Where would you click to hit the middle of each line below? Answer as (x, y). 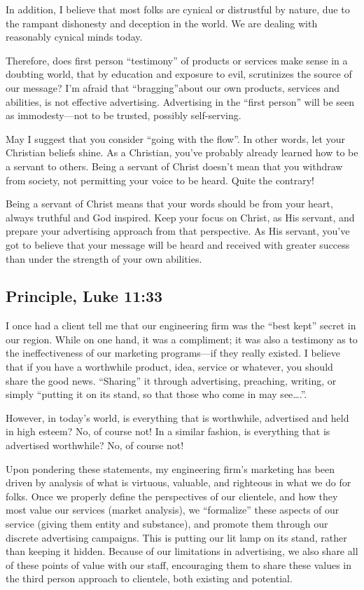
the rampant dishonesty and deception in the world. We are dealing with (162, 23)
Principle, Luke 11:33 (84, 296)
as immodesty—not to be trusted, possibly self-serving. (124, 115)
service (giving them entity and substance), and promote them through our (167, 524)
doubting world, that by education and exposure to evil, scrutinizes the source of (179, 74)
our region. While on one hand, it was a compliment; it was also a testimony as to (182, 339)
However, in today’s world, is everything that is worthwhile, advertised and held (177, 417)
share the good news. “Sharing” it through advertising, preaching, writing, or (171, 380)
